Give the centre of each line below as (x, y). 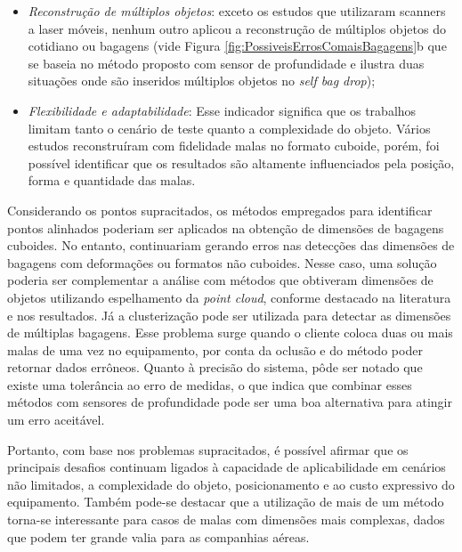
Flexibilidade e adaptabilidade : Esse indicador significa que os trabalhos (222, 110)
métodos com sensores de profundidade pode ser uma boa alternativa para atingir (230, 402)
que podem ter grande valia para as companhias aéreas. (158, 536)
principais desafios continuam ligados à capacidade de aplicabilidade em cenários (227, 467)
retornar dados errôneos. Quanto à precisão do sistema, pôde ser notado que (215, 367)
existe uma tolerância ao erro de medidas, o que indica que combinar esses (210, 384)
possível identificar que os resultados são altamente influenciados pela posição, (241, 162)
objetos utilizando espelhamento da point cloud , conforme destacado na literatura (229, 297)
